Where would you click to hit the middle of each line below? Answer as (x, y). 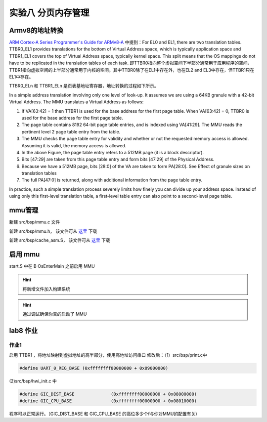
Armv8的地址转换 (36, 30)
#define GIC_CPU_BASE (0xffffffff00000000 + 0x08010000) (108, 401)
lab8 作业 (23, 331)
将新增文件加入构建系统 (46, 289)
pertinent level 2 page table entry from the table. (71, 131)
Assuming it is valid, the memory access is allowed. (74, 145)
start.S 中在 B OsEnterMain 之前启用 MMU (52, 266)
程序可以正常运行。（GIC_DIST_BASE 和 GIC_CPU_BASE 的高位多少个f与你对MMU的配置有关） (105, 414)
